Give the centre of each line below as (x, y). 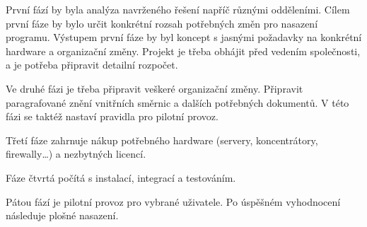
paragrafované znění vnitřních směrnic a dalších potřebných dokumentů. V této (177, 102)
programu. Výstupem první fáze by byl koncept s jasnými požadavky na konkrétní (184, 37)
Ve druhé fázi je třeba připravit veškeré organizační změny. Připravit (155, 88)
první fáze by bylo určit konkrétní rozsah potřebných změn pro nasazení (162, 23)
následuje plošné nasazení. (62, 215)
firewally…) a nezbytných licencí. (76, 154)
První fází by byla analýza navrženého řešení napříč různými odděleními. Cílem (178, 9)
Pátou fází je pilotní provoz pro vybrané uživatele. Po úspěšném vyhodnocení (173, 201)
